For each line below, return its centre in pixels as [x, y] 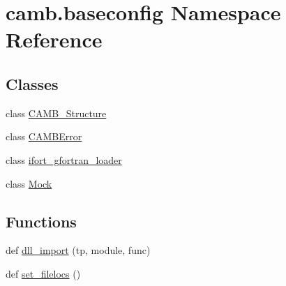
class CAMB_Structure [56, 113]
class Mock [29, 183]
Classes [32, 83]
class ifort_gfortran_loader [64, 159]
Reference [54, 39]
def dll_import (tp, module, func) [78, 250]
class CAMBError [44, 136]
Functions [41, 221]
